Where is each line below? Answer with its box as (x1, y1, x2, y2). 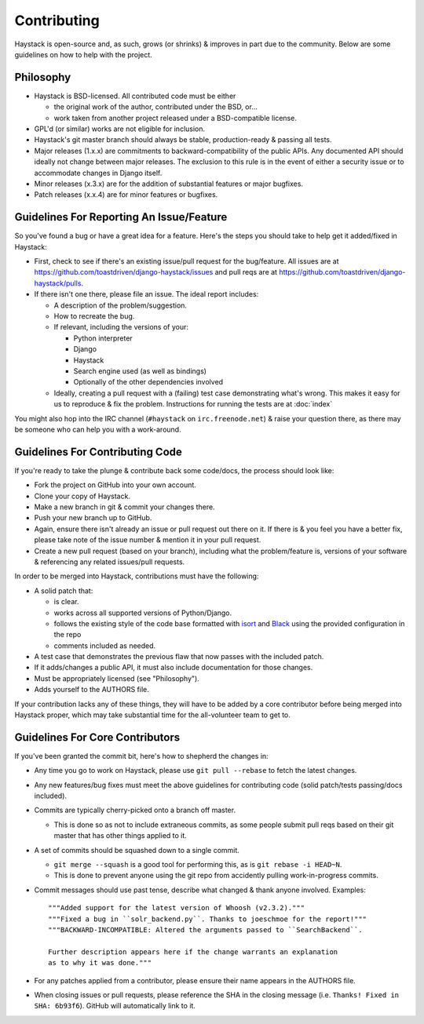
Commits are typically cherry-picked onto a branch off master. (34, 805, 236, 815)
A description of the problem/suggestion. (53, 301, 188, 310)
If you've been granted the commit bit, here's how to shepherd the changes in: (14, 751, 269, 760)
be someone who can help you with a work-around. (14, 425, 181, 434)
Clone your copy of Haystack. (34, 491, 131, 501)
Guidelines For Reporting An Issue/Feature (14, 210, 228, 224)
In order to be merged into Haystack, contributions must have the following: (14, 571, 259, 581)
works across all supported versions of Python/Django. (53, 608, 232, 618)
